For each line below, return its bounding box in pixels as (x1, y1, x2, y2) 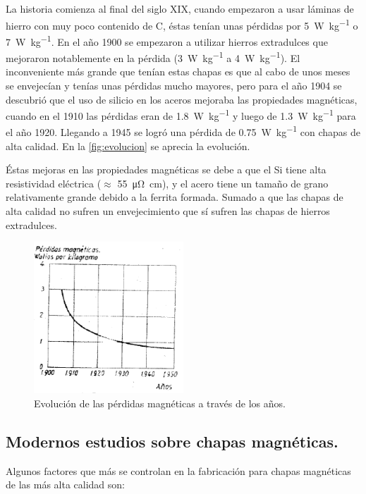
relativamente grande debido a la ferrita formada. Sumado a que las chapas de (6, 190, 343, 204)
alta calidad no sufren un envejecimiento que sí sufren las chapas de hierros (6, 204, 330, 218)
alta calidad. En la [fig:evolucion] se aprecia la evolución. (6, 138, 250, 153)
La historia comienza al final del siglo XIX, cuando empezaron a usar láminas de (6, 1, 354, 16)
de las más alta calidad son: (6, 477, 125, 492)
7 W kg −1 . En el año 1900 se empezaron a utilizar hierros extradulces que (6, 32, 328, 49)
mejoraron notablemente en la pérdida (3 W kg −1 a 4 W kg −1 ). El (6, 49, 300, 65)
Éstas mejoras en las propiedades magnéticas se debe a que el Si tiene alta (6, 162, 327, 177)
